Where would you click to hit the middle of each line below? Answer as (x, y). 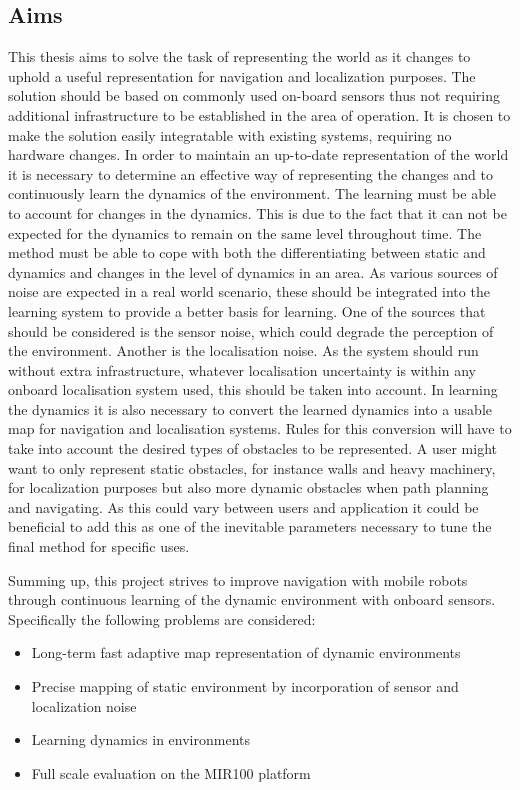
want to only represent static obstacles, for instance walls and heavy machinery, (252, 467)
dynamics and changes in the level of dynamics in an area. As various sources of (253, 271)
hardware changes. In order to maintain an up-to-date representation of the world (258, 154)
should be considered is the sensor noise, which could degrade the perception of (251, 330)
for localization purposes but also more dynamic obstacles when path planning (248, 487)
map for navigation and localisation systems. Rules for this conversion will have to (260, 428)
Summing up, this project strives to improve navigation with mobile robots (238, 579)
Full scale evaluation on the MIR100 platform (171, 772)
